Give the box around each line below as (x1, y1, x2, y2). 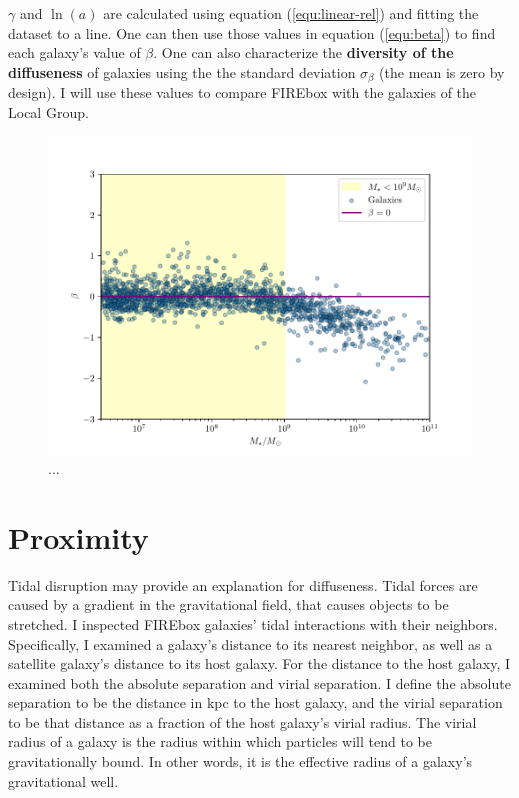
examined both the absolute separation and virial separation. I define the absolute (8, 672, 511, 693)
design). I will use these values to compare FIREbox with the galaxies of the (8, 82, 477, 103)
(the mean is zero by (379, 61, 505, 82)
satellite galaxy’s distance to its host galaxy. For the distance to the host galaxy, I (8, 653, 511, 674)
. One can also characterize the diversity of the (153, 42, 454, 63)
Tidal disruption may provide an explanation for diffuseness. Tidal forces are (8, 574, 478, 595)
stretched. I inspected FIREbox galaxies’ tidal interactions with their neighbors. (8, 613, 498, 634)
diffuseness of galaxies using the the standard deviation (8, 61, 356, 82)
